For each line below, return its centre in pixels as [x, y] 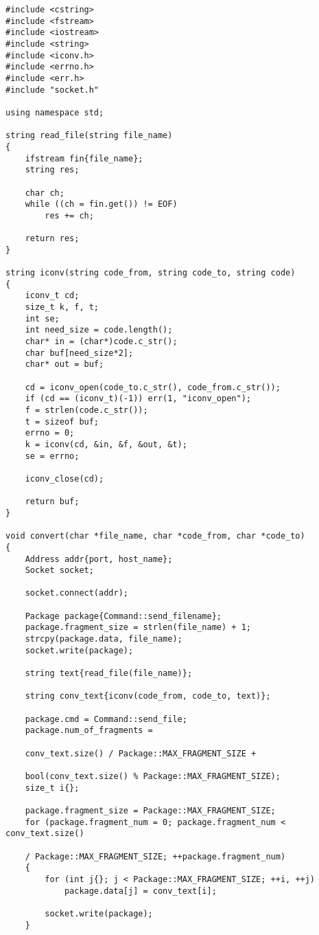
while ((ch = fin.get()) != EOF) [101, 204]
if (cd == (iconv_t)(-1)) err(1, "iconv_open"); [138, 399]
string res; [52, 170]
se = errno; [52, 456]
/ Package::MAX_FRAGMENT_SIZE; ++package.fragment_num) [155, 856]
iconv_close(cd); [64, 478]
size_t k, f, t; [62, 307]
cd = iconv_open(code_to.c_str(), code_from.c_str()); [153, 387]
